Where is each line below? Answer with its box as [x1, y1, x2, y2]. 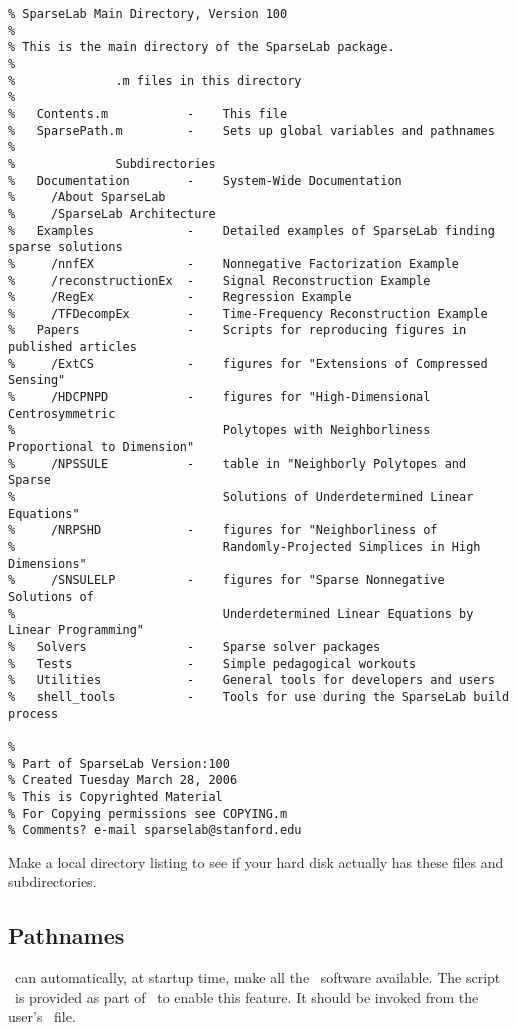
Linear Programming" [8, 623, 145, 638]
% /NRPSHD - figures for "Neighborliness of [8, 523, 438, 538]
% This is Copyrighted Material [8, 789, 223, 804]
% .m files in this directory [8, 73, 302, 88]
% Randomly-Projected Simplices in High [8, 540, 481, 554]
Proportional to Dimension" [8, 440, 195, 455]
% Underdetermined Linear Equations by [8, 606, 474, 621]
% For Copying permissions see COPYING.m [8, 806, 288, 821]
